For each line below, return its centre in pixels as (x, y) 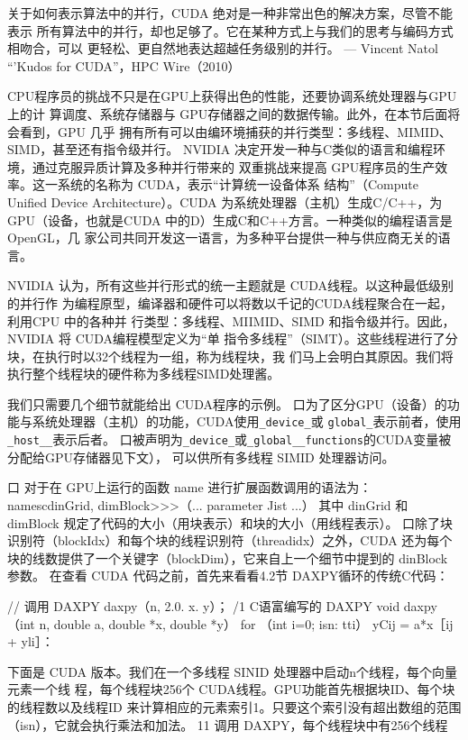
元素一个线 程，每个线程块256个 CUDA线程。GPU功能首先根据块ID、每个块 (231, 689)
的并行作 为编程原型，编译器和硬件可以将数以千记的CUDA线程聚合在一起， (230, 302)
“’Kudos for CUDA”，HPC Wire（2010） (124, 65)
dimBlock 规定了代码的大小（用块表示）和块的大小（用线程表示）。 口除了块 (230, 522)
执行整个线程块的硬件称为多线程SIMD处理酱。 (144, 374)
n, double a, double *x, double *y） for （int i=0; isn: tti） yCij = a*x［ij (246, 623)
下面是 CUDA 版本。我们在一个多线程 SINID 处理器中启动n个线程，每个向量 (232, 671)
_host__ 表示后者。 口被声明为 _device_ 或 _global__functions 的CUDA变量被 (229, 439)
